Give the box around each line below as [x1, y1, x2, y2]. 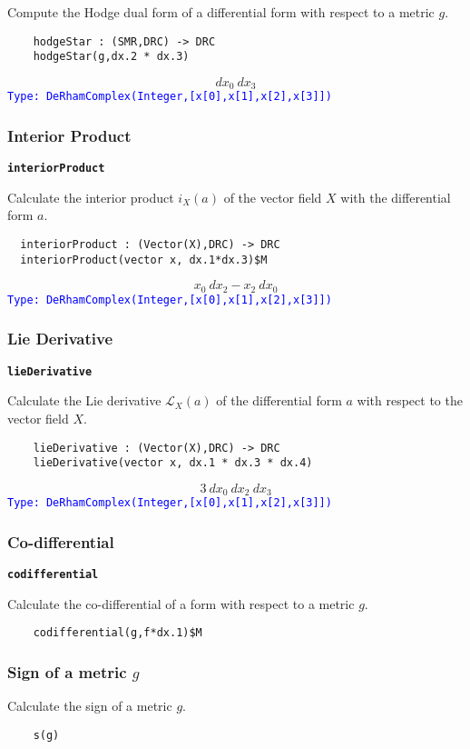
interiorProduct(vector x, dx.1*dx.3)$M [20, 253, 268, 266]
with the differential [340, 187, 451, 206]
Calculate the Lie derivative [7, 391, 162, 410]
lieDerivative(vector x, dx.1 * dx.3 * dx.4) [33, 456, 313, 470]
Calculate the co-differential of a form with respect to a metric [7, 594, 355, 613]
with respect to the [357, 391, 463, 410]
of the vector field [223, 187, 322, 206]
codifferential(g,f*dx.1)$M [33, 626, 202, 640]
